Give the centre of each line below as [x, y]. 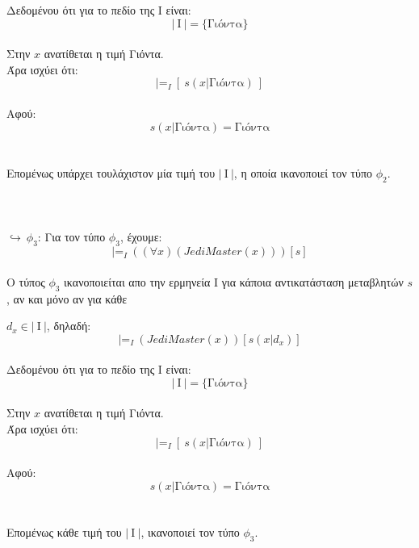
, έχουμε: [141, 237]
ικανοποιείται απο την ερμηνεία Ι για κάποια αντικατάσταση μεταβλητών [234, 281]
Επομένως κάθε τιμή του [64, 532]
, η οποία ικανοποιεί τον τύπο [303, 172]
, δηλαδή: [69, 326]
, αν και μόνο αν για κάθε [67, 298]
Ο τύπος [26, 281]
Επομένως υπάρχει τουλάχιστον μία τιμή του [111, 172]
